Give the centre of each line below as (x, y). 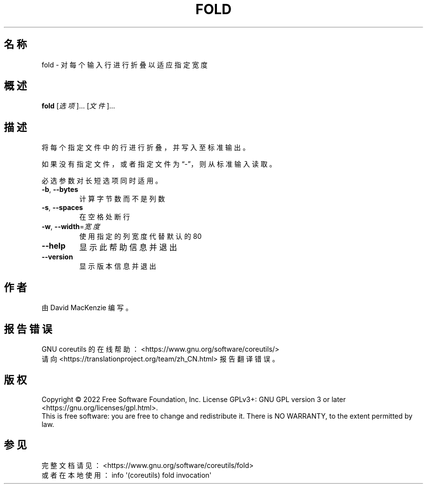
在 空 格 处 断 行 (105, 217)
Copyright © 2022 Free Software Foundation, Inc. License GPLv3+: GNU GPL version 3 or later (194, 399)
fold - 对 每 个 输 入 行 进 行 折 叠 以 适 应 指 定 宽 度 (125, 64)
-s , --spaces (62, 208)
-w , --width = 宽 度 (71, 227)
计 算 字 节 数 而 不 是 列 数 (122, 199)
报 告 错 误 (28, 329)
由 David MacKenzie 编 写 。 (87, 308)
